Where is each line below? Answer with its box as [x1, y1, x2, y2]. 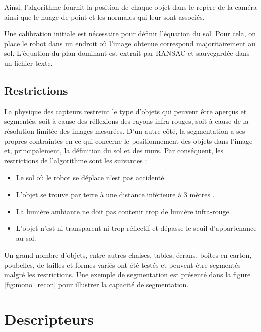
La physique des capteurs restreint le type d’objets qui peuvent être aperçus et [4, 106, 247, 116]
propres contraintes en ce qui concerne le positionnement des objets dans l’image [4, 135, 253, 146]
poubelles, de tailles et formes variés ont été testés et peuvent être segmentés [4, 259, 241, 270]
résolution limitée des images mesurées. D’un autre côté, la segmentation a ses [4, 125, 245, 136]
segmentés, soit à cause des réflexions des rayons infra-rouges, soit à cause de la [4, 116, 249, 126]
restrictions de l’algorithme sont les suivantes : [4, 155, 147, 165]
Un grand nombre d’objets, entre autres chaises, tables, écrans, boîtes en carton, [4, 250, 252, 260]
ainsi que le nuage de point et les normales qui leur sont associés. [4, 11, 205, 22]
